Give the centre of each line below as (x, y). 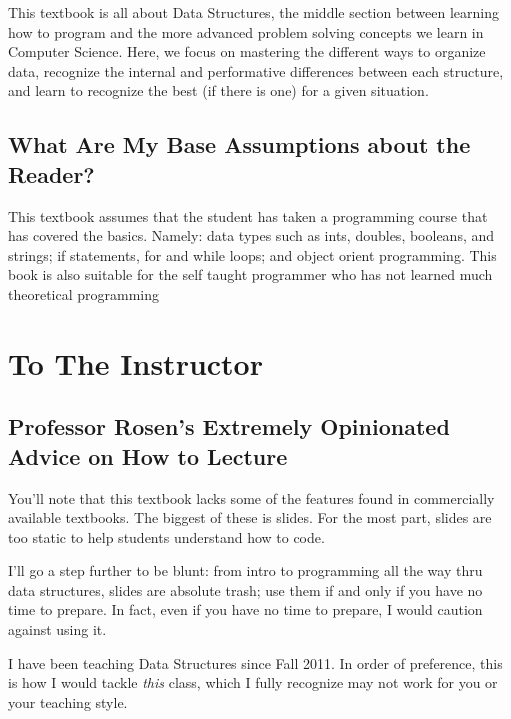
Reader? (51, 173)
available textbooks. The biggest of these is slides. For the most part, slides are (250, 517)
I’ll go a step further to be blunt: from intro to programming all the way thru (245, 570)
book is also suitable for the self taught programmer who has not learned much (250, 274)
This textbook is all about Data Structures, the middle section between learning (254, 12)
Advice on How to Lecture (148, 455)
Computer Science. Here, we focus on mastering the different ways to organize (247, 51)
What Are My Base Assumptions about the (239, 144)
